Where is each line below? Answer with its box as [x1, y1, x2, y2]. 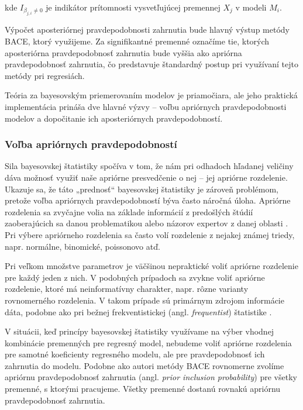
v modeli [235, 1, 267, 13]
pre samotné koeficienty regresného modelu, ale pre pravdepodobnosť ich [5, 348, 265, 360]
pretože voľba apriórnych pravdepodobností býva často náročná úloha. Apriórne [5, 194, 291, 206]
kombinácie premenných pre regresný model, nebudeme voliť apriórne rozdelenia [5, 336, 292, 349]
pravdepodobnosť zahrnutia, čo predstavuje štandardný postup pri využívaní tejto [5, 58, 298, 70]
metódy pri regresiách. [5, 69, 85, 81]
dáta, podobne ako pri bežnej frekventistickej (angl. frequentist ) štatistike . [5, 305, 272, 318]
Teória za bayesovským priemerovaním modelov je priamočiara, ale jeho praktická [5, 89, 298, 101]
